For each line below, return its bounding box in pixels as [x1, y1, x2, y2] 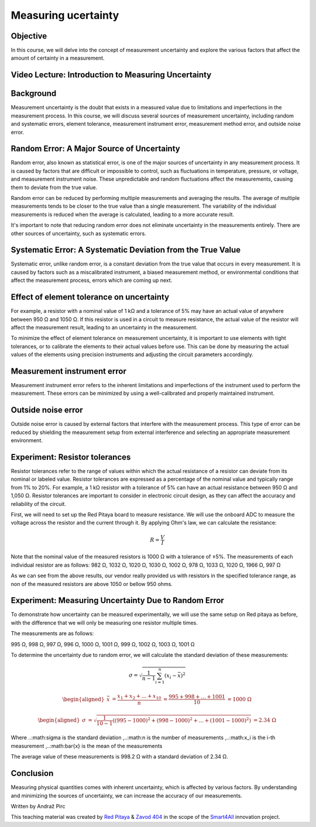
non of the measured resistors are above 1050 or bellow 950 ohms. [11, 580, 173, 587]
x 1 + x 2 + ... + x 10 [117, 693, 162, 701]
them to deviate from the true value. [11, 184, 98, 191]
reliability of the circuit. [11, 500, 67, 507]
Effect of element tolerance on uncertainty [11, 292, 170, 302]
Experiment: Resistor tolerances [11, 452, 131, 462]
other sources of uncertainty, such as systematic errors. [11, 230, 146, 237]
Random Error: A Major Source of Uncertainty [11, 144, 181, 154]
